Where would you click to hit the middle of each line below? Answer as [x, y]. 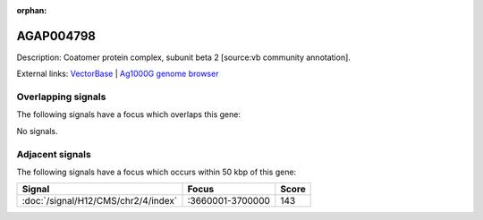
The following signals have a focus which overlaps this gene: [129, 114]
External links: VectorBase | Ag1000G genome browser [118, 74]
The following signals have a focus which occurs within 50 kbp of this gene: [157, 172]
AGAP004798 [56, 36]
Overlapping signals [61, 97]
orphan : [32, 10]
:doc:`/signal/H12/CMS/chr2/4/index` [100, 201]
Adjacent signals [54, 154]
